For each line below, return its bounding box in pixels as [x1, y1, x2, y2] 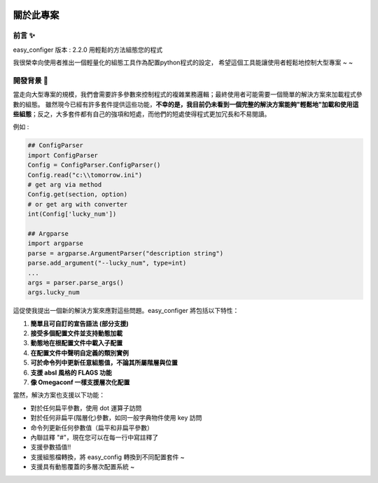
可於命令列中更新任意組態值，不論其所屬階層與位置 [30, 358, 178, 367]
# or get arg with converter [27, 200, 128, 208]
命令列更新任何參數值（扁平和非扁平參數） [30, 423, 153, 432]
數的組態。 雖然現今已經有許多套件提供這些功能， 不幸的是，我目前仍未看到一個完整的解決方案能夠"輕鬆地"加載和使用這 [13, 100, 359, 108]
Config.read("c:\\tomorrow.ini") [27, 171, 143, 178]
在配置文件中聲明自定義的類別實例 [30, 349, 129, 357]
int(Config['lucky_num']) [27, 210, 117, 218]
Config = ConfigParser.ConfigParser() [27, 161, 161, 169]
